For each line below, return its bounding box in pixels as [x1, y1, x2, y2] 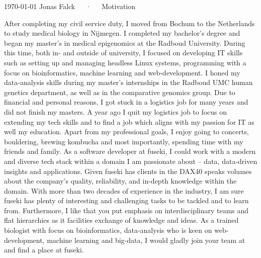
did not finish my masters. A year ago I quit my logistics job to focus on [4, 106, 227, 117]
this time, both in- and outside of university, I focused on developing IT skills [4, 47, 243, 58]
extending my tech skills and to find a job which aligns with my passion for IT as [4, 116, 254, 127]
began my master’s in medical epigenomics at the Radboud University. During [4, 37, 245, 48]
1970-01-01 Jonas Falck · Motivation [4, 1, 136, 11]
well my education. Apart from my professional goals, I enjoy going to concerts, [4, 126, 249, 137]
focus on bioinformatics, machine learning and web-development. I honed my [4, 67, 240, 77]
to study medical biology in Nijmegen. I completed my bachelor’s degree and [4, 28, 240, 38]
